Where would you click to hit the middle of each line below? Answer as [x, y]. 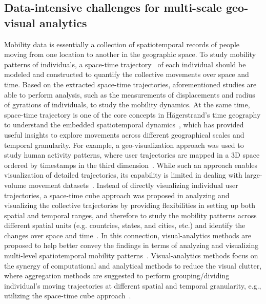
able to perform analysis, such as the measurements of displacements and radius [130, 94]
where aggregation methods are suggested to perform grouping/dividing [117, 275]
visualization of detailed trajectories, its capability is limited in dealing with [123, 175]
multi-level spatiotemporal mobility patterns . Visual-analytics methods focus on [131, 255]
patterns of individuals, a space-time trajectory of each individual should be [125, 64]
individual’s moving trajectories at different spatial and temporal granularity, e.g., [133, 285]
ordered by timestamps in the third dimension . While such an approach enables [131, 165]
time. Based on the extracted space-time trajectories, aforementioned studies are [130, 84]
